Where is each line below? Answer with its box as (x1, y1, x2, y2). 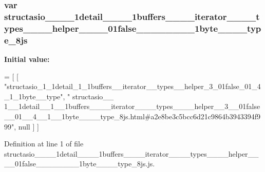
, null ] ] (14, 121, 39, 132)
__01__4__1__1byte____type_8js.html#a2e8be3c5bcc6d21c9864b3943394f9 (4, 111, 261, 121)
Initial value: (4, 53, 50, 64)
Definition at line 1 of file (4, 138, 84, 149)
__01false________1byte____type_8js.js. (4, 158, 155, 169)
